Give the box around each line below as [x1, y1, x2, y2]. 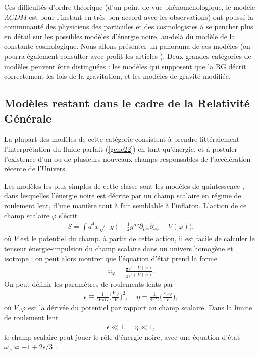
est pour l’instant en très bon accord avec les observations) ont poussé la [29, 11, 254, 22]
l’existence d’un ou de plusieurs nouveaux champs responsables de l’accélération [4, 153, 251, 164]
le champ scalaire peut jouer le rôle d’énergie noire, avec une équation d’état [4, 331, 240, 342]
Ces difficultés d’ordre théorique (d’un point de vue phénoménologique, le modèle [4, 2, 255, 12]
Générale [4, 110, 51, 126]
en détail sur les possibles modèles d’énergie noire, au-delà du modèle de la [4, 31, 235, 41]
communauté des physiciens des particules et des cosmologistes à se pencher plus [4, 21, 253, 32]
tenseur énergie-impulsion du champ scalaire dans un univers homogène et [4, 243, 233, 253]
